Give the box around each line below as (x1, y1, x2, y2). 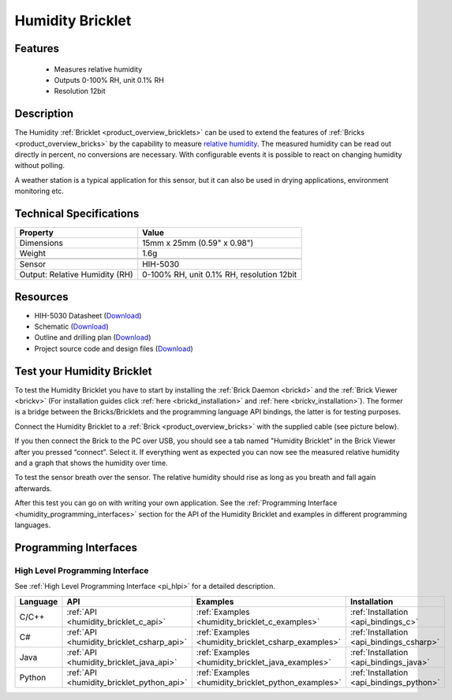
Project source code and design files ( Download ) (34, 344, 193, 353)
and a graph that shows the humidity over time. (14, 458, 169, 468)
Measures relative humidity (54, 64, 143, 74)
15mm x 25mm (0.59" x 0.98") (142, 237, 254, 248)
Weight (19, 248, 47, 259)
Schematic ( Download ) (34, 322, 110, 331)
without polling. (14, 161, 65, 170)
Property (19, 227, 54, 238)
